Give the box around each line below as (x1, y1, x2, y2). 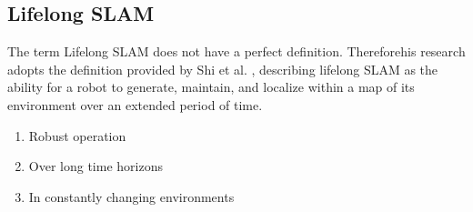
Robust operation (28, 126, 126, 145)
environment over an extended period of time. (7, 95, 263, 114)
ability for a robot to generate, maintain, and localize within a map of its (7, 77, 415, 96)
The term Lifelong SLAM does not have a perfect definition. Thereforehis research (7, 42, 466, 61)
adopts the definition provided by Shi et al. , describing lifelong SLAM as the (7, 59, 438, 78)
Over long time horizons (28, 156, 163, 176)
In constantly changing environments (28, 187, 235, 206)
